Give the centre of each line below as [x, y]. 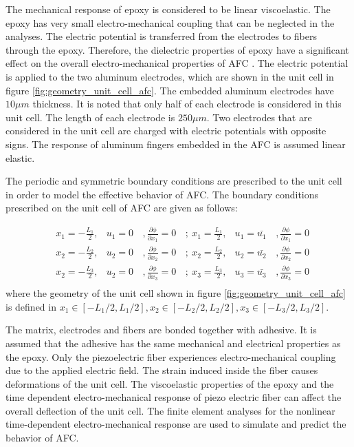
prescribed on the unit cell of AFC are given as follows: [122, 208]
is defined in [31, 306]
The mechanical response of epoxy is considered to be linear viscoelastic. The [168, 9]
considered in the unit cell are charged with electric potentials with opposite [166, 131]
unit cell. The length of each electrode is [90, 117]
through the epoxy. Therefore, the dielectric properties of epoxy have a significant [177, 49]
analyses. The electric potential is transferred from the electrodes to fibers [161, 36]
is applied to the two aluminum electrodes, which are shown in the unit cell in [170, 76]
